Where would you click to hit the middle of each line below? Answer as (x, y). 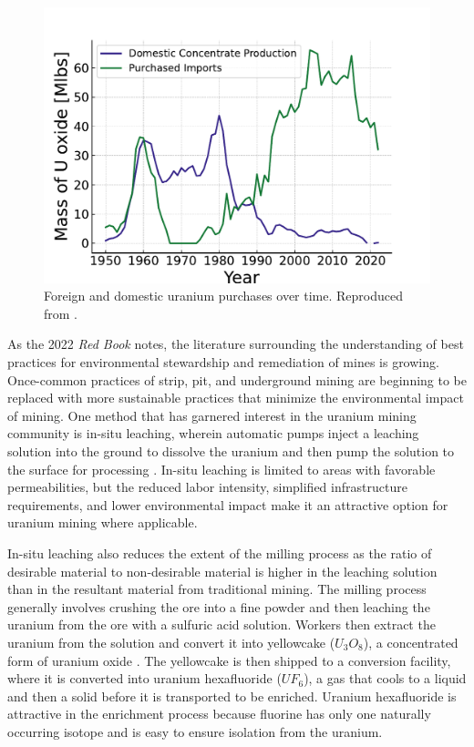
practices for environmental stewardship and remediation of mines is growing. (223, 362)
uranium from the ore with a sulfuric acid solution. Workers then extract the (222, 624)
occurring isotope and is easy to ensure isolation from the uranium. (195, 731)
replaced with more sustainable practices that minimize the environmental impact (236, 398)
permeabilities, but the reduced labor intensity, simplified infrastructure (207, 487)
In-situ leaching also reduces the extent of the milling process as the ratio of (220, 553)
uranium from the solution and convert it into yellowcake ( (171, 642)
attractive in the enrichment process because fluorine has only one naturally (219, 714)
